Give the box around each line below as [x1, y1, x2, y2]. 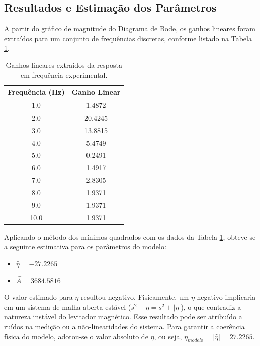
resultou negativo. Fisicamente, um [80, 292, 189, 302]
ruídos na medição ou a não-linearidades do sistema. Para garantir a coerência [4, 321, 245, 332]
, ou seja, [154, 331, 182, 341]
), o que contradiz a [181, 301, 241, 312]
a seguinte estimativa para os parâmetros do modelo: [4, 241, 166, 252]
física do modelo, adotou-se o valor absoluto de [4, 331, 148, 341]
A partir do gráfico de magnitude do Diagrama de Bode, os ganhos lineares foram [4, 23, 255, 34]
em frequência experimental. [21, 69, 108, 80]
